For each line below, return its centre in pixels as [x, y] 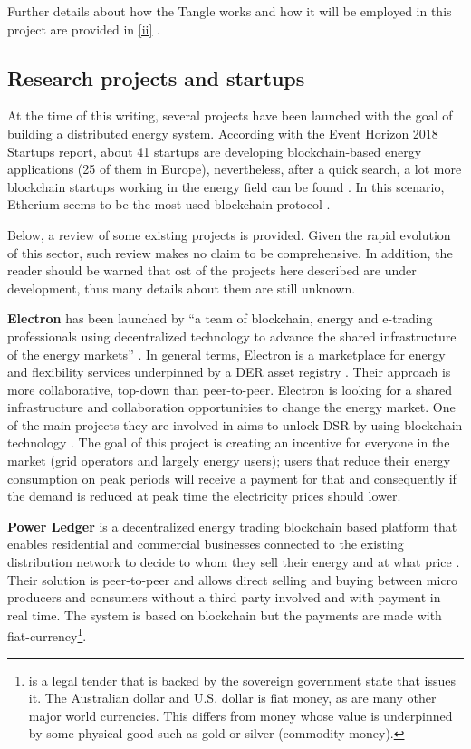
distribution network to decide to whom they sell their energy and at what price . [234, 562]
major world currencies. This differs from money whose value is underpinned [240, 715]
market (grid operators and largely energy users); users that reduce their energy [229, 461]
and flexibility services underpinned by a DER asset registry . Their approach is [229, 372]
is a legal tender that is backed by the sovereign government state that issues [242, 680]
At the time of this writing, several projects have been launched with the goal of [230, 115]
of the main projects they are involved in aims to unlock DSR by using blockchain [235, 424]
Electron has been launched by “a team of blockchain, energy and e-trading [220, 318]
